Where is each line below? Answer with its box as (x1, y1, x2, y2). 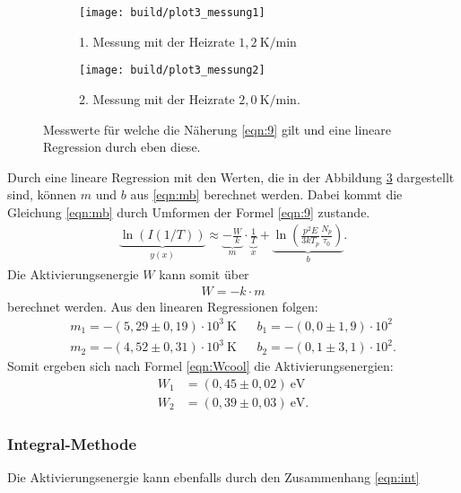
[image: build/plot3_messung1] (79, 6, 265, 19)
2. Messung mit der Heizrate (79, 89, 235, 108)
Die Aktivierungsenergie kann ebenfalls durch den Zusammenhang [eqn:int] (7, 468, 420, 487)
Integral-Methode (7, 432, 137, 454)
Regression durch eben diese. (43, 137, 201, 156)
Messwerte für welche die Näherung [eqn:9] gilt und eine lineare (43, 119, 392, 138)
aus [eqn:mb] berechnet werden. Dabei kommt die (130, 185, 403, 204)
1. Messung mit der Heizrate (79, 31, 235, 50)
